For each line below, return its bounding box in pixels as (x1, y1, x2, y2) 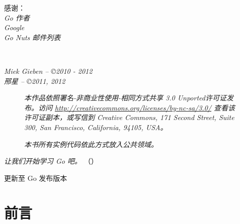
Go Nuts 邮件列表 (4, 32, 61, 42)
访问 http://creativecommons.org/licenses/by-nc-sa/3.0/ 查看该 (38, 102, 235, 113)
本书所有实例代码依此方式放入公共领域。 (24, 139, 158, 149)
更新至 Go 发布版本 (4, 172, 67, 183)
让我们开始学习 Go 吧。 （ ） (4, 156, 98, 166)
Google (4, 22, 25, 33)
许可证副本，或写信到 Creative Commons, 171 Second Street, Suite (24, 112, 234, 123)
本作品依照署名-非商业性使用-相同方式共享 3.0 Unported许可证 (24, 92, 226, 103)
